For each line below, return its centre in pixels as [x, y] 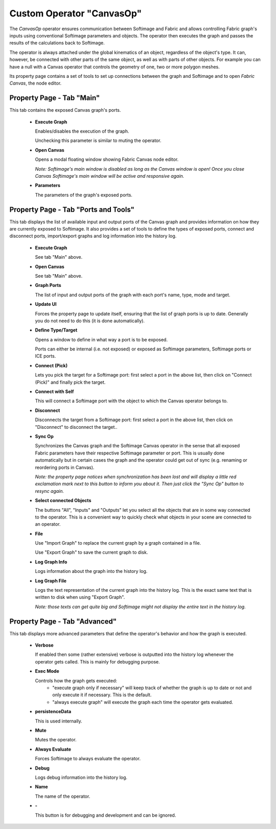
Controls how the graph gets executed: [76, 680]
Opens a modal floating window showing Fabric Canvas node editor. [107, 159]
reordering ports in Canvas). [65, 467]
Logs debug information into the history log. [81, 777]
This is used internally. [59, 721]
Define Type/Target [56, 330]
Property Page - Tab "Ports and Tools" [72, 209]
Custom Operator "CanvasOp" [76, 13]
